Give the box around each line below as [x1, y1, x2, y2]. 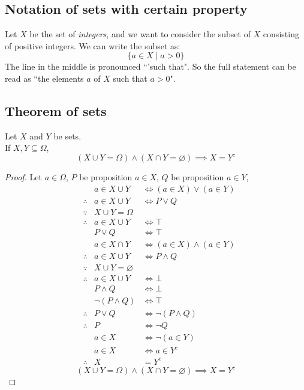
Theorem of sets [5, 101, 107, 120]
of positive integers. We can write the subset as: [5, 39, 180, 52]
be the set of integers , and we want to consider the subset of [29, 28, 251, 40]
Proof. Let [5, 171, 42, 183]
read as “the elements [5, 72, 84, 84]
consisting [263, 28, 299, 40]
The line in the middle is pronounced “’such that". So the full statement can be [5, 60, 296, 73]
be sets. [53, 129, 82, 142]
